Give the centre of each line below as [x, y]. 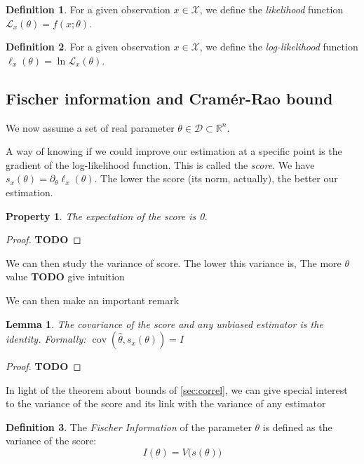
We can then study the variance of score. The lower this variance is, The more [174, 262]
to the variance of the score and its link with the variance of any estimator [166, 403]
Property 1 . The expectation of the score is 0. [107, 216]
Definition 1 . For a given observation [88, 9]
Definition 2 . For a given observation [88, 47]
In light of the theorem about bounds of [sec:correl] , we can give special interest [177, 389]
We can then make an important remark [93, 300]
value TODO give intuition [65, 277]
